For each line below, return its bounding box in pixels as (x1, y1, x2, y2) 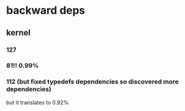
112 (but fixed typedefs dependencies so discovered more (6, 77, 179, 86)
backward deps (6, 4, 85, 17)
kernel (6, 28, 31, 38)
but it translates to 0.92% (6, 98, 69, 106)
